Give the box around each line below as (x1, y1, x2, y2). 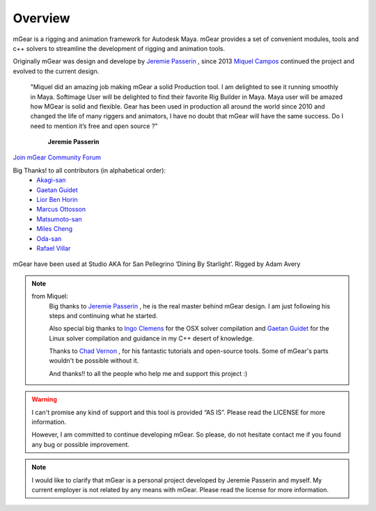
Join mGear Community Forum (13, 153, 101, 162)
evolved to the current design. (13, 67, 100, 75)
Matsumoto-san (36, 214, 83, 223)
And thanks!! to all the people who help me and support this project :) (49, 369, 248, 377)
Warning (31, 395, 57, 404)
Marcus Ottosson (36, 205, 86, 214)
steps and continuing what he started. (49, 311, 158, 320)
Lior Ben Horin (36, 196, 78, 204)
